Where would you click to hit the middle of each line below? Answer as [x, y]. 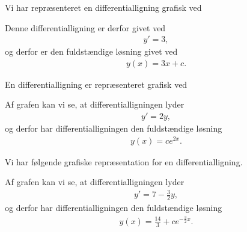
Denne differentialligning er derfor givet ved [85, 27]
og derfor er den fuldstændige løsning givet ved [91, 51]
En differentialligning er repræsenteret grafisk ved [96, 84]
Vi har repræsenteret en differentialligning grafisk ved [103, 7]
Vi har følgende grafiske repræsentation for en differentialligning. [124, 161]
